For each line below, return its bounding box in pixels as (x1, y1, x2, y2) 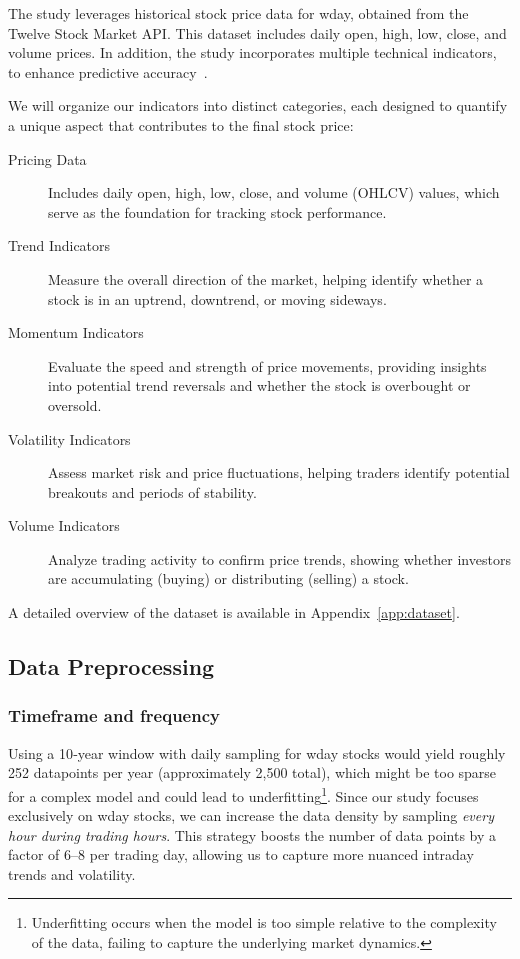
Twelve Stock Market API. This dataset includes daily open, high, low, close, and (8, 22, 507, 43)
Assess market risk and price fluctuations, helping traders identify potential (48, 462, 510, 483)
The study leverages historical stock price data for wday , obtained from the (8, 3, 469, 23)
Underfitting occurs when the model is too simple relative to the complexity (31, 912, 497, 933)
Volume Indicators (8, 515, 120, 536)
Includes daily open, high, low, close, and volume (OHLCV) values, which (48, 182, 500, 203)
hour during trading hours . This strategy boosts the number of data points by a (8, 824, 497, 845)
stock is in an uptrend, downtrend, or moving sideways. (48, 288, 387, 309)
